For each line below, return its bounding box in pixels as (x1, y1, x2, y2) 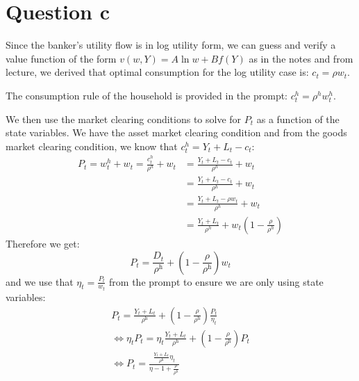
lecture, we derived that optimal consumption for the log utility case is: (6, 65, 309, 79)
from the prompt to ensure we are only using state (109, 274, 324, 289)
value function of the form (6, 51, 117, 65)
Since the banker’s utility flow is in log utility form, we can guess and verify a (6, 38, 336, 52)
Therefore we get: (6, 236, 80, 250)
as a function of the (256, 111, 340, 126)
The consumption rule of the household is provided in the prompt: (6, 88, 287, 102)
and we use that (6, 274, 74, 289)
